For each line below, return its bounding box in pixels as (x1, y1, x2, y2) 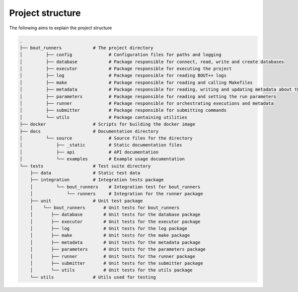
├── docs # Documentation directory (19, 128, 159, 134)
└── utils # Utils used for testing (30, 274, 156, 280)
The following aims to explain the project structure (9, 25, 112, 31)
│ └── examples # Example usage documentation (19, 156, 185, 162)
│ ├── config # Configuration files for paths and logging (19, 52, 222, 58)
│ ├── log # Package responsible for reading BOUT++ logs (19, 73, 227, 78)
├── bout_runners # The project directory (19, 45, 153, 51)
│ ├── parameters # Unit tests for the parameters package (30, 246, 206, 252)
